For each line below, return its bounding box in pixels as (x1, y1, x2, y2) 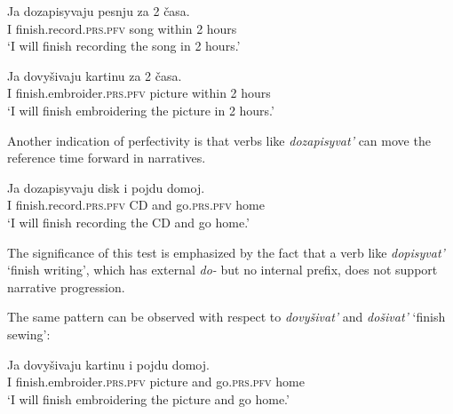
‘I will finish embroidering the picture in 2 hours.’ (7, 100, 274, 119)
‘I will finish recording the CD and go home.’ (7, 212, 250, 231)
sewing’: (7, 324, 51, 343)
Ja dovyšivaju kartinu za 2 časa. (7, 66, 182, 84)
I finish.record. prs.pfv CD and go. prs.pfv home (7, 195, 265, 214)
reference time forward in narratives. (7, 148, 206, 167)
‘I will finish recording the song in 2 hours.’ (7, 36, 241, 55)
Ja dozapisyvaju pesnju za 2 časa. (7, 2, 190, 20)
